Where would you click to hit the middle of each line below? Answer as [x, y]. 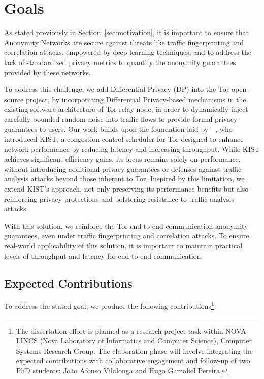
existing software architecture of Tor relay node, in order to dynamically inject [126, 109]
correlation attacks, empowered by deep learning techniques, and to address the [128, 52]
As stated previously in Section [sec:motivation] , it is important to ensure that [127, 32]
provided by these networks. [47, 72]
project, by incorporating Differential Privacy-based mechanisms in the [136, 99]
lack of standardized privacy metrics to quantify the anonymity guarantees [120, 62]
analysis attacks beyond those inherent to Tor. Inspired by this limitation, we [124, 179]
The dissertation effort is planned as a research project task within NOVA [131, 330]
